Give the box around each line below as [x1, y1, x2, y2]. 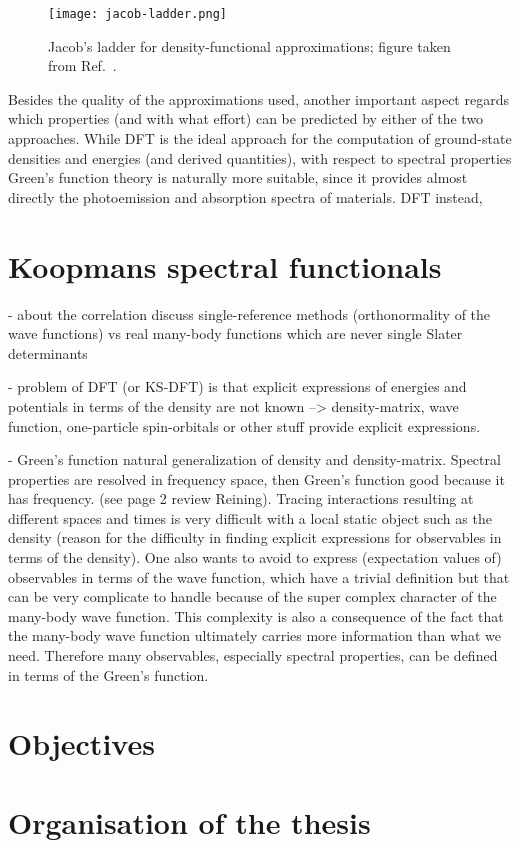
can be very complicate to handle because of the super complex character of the [8, 586, 497, 607]
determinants [8, 342, 88, 363]
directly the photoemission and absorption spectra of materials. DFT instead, [8, 186, 483, 207]
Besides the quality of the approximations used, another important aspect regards [8, 88, 509, 109]
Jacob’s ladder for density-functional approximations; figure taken [48, 35, 451, 56]
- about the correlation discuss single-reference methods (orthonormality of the [8, 303, 491, 324]
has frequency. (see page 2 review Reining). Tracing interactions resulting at [8, 488, 474, 509]
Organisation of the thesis [8, 801, 371, 842]
